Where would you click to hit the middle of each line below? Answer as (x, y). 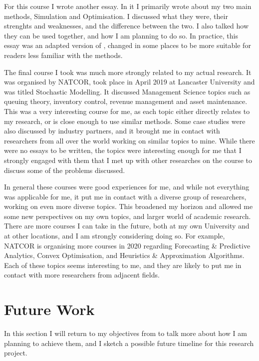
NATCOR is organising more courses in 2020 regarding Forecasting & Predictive (127, 245)
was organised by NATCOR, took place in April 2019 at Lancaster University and (129, 82)
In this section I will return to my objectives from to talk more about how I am (126, 333)
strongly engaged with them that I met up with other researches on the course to (128, 160)
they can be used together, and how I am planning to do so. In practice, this (121, 35)
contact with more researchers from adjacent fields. (82, 275)
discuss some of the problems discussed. (65, 170)
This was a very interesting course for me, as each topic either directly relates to (127, 111)
